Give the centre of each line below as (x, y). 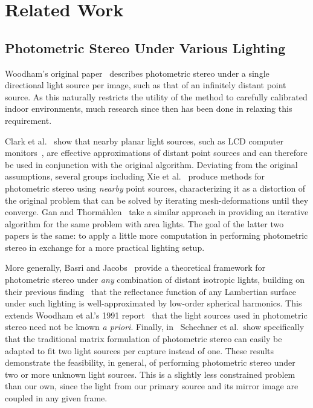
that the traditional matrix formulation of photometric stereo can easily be (144, 339)
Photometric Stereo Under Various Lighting (145, 47)
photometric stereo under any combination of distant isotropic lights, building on (155, 280)
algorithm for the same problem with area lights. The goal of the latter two (144, 223)
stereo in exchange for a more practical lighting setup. (105, 247)
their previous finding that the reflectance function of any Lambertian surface (151, 291)
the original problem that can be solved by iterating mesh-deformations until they (157, 200)
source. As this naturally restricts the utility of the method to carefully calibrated (156, 96)
